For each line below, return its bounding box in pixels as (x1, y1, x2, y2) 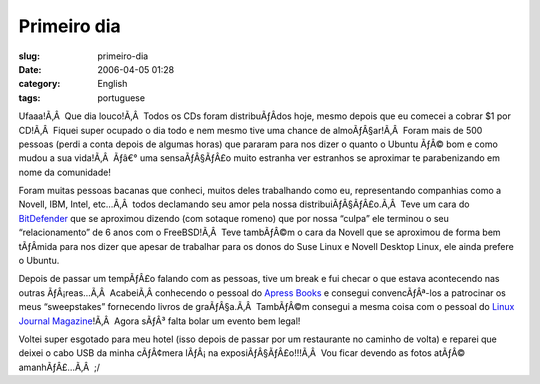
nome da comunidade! (18, 166, 112, 178)
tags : (18, 91, 41, 104)
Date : (18, 63, 42, 75)
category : (18, 78, 61, 90)
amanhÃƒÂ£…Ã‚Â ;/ (18, 361, 100, 373)
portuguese (97, 91, 145, 104)
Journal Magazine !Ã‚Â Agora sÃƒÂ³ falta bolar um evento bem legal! (18, 315, 301, 327)
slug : (18, 50, 40, 62)
